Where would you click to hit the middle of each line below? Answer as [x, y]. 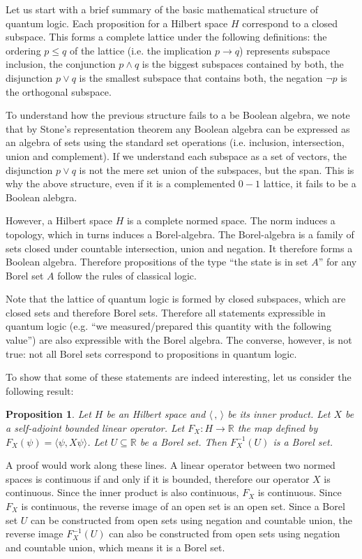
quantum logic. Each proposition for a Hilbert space [117, 23]
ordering [23, 50]
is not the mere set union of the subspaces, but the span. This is [217, 169]
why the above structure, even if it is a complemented [121, 183]
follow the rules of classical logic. [127, 275]
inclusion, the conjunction [61, 64]
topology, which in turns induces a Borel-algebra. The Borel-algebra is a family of [180, 234]
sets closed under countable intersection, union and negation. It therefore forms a [179, 248]
